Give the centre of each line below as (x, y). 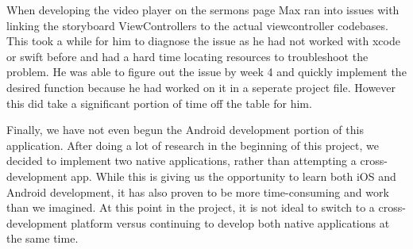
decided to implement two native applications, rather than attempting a (181, 161)
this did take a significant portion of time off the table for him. (159, 103)
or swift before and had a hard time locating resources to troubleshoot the (187, 56)
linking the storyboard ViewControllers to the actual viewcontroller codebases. (197, 25)
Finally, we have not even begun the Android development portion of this (185, 130)
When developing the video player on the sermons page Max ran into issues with (203, 10)
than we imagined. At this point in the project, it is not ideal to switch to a (191, 207)
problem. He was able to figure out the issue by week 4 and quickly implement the (206, 72)
